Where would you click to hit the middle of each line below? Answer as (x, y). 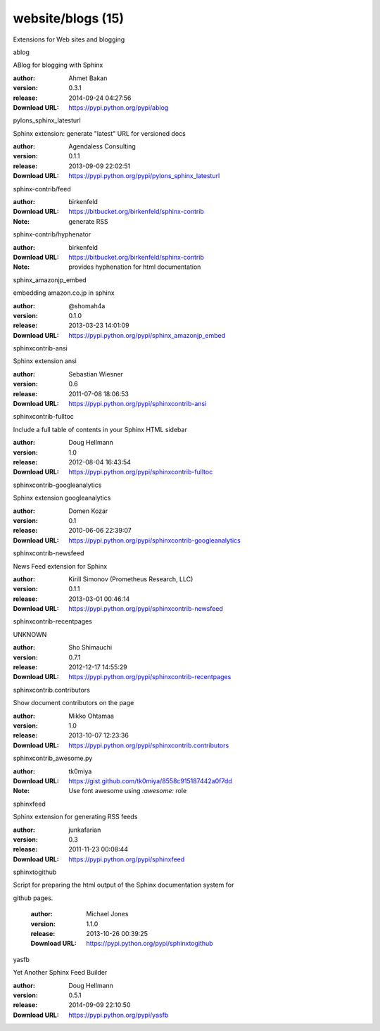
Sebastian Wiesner (96, 374)
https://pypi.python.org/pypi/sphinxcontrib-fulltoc (141, 472)
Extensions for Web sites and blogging (69, 39)
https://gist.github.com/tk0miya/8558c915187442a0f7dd (150, 780)
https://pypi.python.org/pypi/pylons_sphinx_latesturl (144, 176)
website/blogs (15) (69, 18)
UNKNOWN (30, 634)
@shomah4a (87, 305)
